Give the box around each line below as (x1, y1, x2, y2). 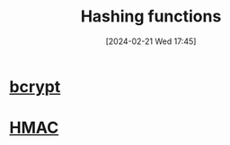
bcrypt (9, 76, 61, 97)
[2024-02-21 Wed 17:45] (105, 36, 197, 47)
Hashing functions (80, 6, 222, 27)
